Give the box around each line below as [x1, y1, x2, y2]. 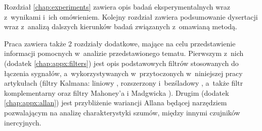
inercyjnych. [4, 117, 41, 127]
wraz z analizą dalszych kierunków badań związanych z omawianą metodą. [4, 21, 237, 32]
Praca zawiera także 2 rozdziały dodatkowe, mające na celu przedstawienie [4, 38, 236, 48]
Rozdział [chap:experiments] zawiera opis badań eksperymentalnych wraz [4, 2, 231, 12]
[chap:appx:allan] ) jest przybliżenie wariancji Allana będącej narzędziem [4, 97, 227, 108]
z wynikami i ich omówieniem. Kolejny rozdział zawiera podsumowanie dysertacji [4, 11, 258, 22]
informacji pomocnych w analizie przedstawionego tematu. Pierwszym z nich [4, 48, 244, 58]
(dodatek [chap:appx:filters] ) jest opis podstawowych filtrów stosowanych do [4, 57, 239, 68]
